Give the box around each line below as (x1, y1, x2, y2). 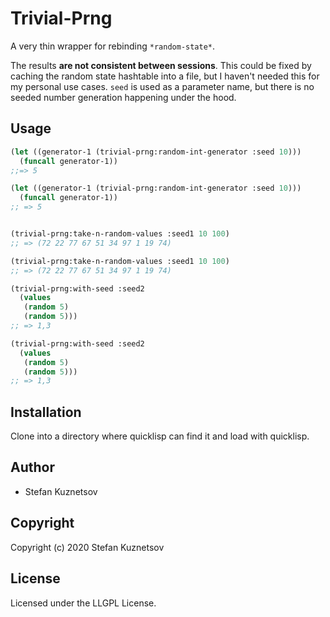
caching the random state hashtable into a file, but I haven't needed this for (10, 70, 320, 82)
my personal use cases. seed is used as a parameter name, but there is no (10, 80, 315, 92)
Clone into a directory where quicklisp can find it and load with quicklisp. (10, 430, 310, 442)
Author (10, 459, 55, 476)
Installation (10, 403, 82, 421)
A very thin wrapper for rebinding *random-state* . (10, 40, 216, 52)
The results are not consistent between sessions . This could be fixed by (10, 59, 312, 71)
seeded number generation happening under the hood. (10, 91, 237, 103)
